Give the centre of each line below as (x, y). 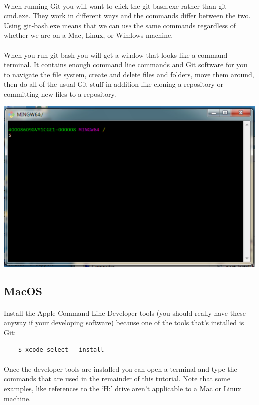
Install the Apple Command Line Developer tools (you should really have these (125, 313)
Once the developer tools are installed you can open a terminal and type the (121, 368)
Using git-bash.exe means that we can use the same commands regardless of (120, 25)
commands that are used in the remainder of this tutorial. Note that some (117, 378)
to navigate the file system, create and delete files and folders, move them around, (129, 74)
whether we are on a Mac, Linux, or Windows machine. (89, 35)
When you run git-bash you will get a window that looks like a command (116, 55)
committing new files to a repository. (60, 93)
